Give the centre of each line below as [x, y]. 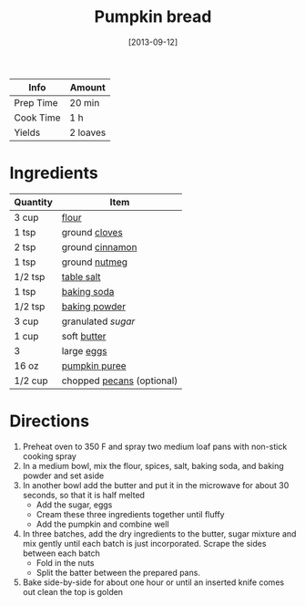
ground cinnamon [99, 246]
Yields [27, 132]
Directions [49, 421]
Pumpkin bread [153, 17]
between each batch [61, 553]
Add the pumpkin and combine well [103, 524]
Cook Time [37, 118]
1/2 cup [31, 381]
